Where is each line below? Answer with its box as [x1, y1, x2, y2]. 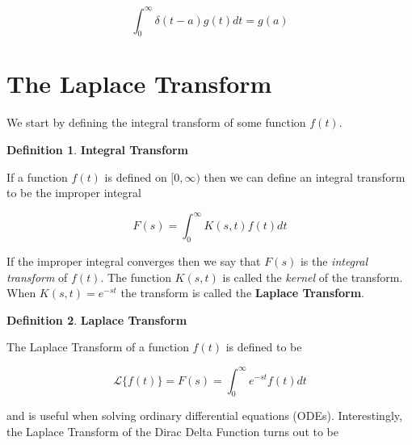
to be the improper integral [6, 184, 141, 201]
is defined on [104, 168, 167, 185]
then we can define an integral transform [204, 168, 406, 185]
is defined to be [225, 338, 302, 355]
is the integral [300, 253, 368, 270]
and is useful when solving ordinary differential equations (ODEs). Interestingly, [6, 407, 402, 424]
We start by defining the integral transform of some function [6, 114, 306, 131]
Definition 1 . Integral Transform [6, 141, 188, 158]
